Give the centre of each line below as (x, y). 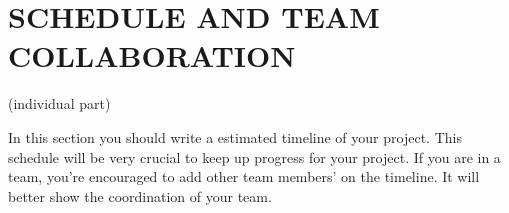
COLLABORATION (152, 55)
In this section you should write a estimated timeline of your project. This (235, 136)
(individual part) (59, 103)
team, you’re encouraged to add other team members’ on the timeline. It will (244, 176)
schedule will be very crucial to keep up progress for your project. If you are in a (254, 156)
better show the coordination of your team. (140, 195)
